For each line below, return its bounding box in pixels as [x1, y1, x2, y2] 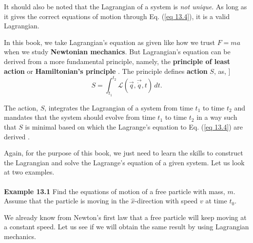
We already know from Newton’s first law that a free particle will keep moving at [4, 212, 247, 222]
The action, [4, 102, 38, 112]
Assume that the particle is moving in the [4, 196, 129, 206]
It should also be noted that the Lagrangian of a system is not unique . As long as [4, 1, 247, 11]
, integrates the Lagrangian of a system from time [44, 102, 193, 112]
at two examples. [4, 167, 55, 177]
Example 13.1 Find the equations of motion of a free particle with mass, [4, 186, 225, 196]
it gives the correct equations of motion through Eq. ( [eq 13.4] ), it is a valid [4, 11, 230, 21]
